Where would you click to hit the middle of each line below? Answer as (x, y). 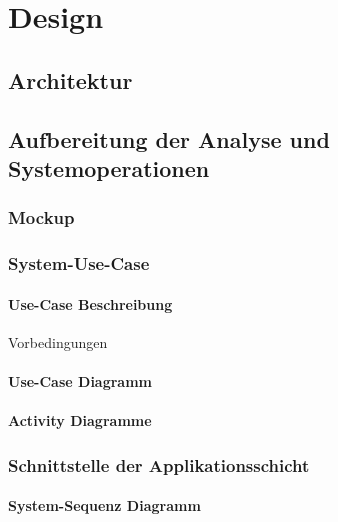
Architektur (70, 79)
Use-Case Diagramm (80, 381)
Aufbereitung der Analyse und (169, 138)
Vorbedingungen (58, 341)
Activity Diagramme (80, 420)
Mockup (41, 217)
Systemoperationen (109, 167)
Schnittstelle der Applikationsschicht (159, 464)
